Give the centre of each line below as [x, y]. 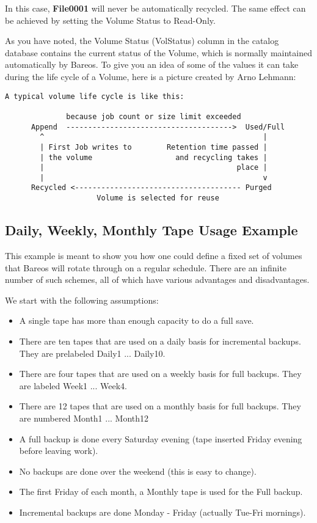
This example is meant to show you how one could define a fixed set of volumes [154, 255]
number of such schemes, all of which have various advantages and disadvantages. [157, 280]
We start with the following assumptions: [82, 300]
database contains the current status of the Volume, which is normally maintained [158, 52]
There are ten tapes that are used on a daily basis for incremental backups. [160, 341]
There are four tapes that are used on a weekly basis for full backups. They [160, 374]
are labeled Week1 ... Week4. [73, 385]
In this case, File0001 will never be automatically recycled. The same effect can [155, 8]
